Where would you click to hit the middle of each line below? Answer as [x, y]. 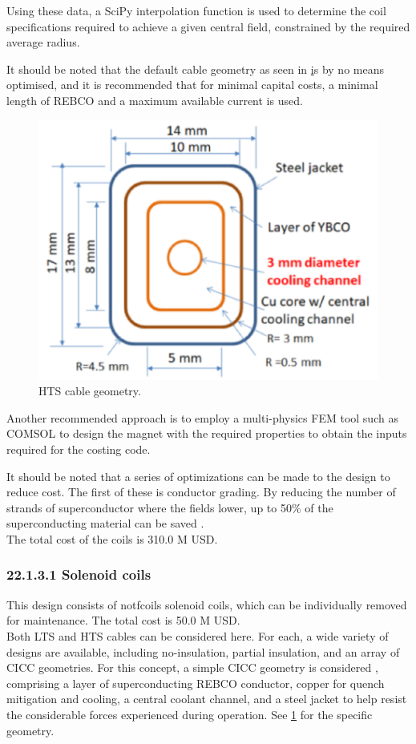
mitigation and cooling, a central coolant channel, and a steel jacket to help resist [207, 699]
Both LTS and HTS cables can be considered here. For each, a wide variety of [198, 635]
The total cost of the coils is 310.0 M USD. [112, 538]
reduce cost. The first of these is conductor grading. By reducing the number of [201, 492]
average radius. [43, 42]
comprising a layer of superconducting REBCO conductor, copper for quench [196, 683]
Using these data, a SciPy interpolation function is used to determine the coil [196, 10]
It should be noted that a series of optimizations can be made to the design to [198, 476]
